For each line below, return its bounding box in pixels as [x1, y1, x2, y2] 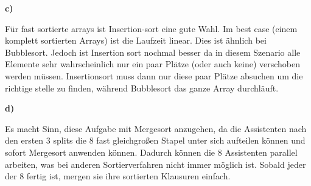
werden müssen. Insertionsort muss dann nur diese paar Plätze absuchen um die [5, 69, 303, 82]
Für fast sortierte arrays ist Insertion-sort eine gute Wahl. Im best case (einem [5, 22, 298, 35]
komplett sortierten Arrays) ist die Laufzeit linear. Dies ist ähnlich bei [5, 34, 267, 47]
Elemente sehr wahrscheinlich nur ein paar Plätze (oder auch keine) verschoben [5, 58, 300, 70]
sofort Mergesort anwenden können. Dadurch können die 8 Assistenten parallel [5, 145, 298, 158]
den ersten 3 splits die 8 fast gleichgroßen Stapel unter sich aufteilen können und [5, 134, 306, 147]
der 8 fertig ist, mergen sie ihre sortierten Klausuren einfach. [5, 170, 231, 182]
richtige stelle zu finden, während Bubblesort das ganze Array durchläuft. [5, 81, 279, 94]
